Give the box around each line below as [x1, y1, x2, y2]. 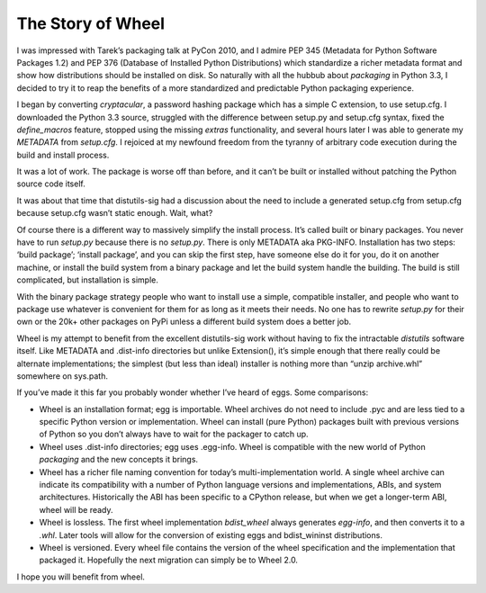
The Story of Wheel [16, 13, 166, 33]
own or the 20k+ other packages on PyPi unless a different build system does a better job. [16, 316, 352, 328]
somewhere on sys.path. [16, 370, 108, 382]
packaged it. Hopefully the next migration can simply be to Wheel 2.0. [39, 554, 299, 566]
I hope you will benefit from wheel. [16, 571, 146, 582]
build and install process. [16, 149, 110, 160]
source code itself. [16, 178, 85, 189]
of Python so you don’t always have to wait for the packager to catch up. [39, 428, 310, 440]
